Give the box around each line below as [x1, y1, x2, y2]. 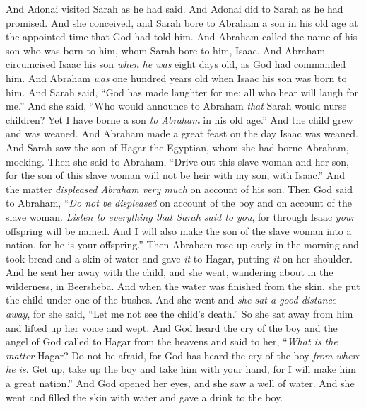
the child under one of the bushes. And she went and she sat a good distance [6, 292, 336, 307]
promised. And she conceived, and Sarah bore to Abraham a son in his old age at [6, 15, 358, 30]
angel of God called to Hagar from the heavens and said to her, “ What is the [6, 334, 338, 349]
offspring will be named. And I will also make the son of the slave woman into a [6, 223, 352, 238]
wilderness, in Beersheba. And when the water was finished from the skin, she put [6, 278, 360, 293]
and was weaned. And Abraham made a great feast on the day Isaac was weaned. [6, 126, 358, 141]
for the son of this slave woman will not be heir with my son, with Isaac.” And [6, 168, 345, 183]
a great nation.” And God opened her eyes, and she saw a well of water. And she [6, 376, 355, 391]
